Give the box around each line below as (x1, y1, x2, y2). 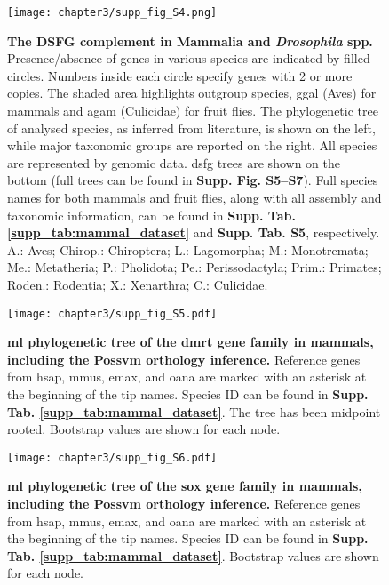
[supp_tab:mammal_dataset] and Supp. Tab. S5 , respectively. (7, 223, 380, 242)
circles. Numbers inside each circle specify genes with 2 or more (7, 66, 353, 84)
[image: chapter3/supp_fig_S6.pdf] (7, 451, 218, 464)
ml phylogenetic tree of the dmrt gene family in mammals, (7, 333, 374, 351)
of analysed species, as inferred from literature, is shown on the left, (7, 118, 376, 137)
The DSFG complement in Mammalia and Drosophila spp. (7, 31, 373, 50)
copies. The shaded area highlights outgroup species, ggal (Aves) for (7, 84, 377, 102)
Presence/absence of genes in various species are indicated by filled (7, 49, 370, 68)
